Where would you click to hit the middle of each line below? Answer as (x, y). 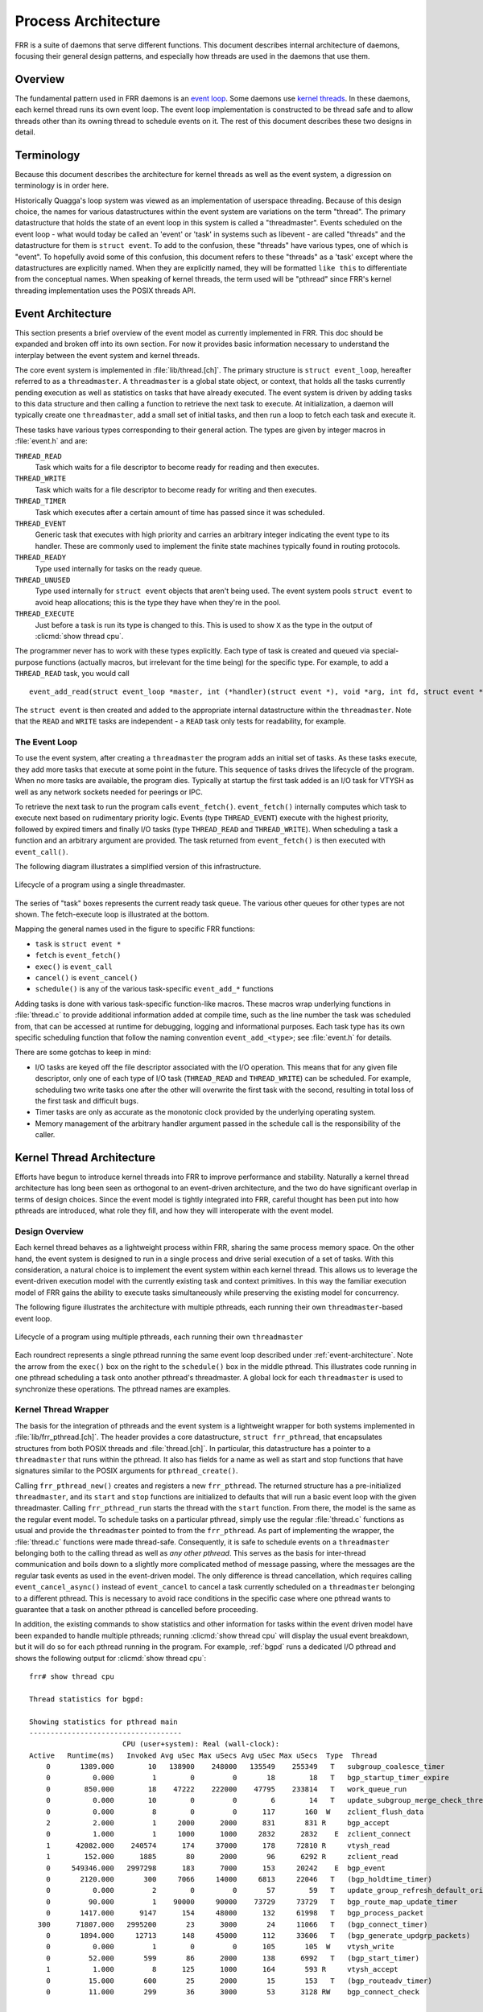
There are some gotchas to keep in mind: (83, 1052)
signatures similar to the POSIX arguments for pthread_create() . (126, 1471)
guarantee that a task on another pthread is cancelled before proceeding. (136, 1609)
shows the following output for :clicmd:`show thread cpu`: (111, 1658)
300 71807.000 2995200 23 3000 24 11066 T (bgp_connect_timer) (233, 1924)
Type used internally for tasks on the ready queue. (119, 568)
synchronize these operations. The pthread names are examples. (123, 1389)
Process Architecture (88, 21)
